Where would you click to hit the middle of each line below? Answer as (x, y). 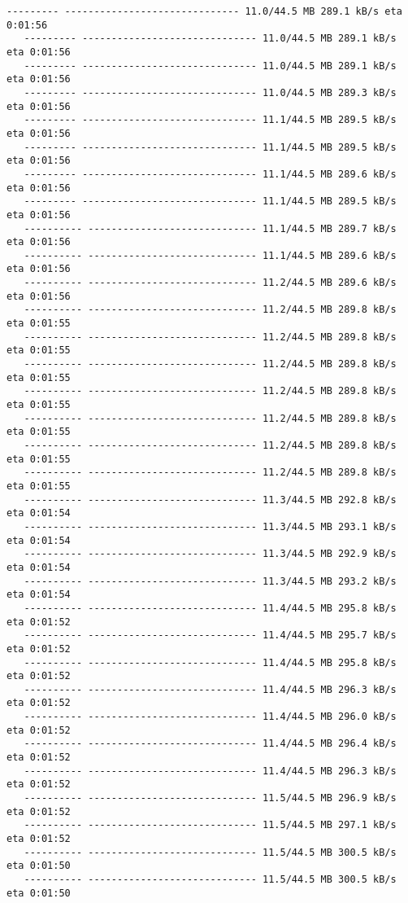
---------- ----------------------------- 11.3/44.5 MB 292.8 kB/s (210, 500)
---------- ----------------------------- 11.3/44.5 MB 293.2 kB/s (210, 581)
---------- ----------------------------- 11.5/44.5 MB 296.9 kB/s (210, 798)
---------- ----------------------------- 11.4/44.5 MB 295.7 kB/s (210, 636)
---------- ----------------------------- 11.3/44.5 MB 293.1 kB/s (210, 526)
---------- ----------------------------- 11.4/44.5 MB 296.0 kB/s (210, 717)
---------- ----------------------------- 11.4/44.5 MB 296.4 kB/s (210, 744)
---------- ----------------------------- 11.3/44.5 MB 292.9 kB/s (210, 554)
